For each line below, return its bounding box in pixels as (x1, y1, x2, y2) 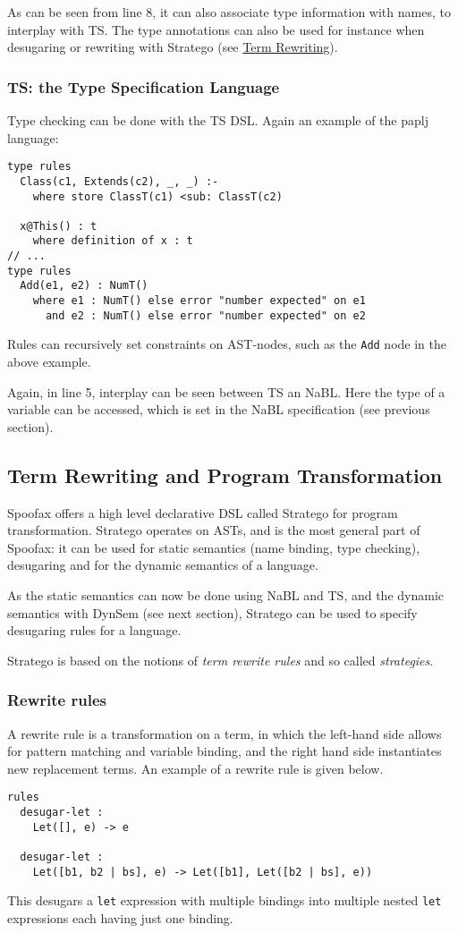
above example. (7, 352, 91, 371)
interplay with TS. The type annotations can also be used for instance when (7, 20, 425, 38)
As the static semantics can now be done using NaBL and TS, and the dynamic (7, 586, 445, 605)
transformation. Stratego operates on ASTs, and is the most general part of (7, 521, 420, 539)
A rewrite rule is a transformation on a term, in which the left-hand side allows (7, 724, 442, 742)
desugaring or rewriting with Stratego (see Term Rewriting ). (7, 38, 338, 56)
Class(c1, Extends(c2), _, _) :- (20, 174, 219, 188)
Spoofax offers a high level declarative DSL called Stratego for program (7, 503, 398, 522)
